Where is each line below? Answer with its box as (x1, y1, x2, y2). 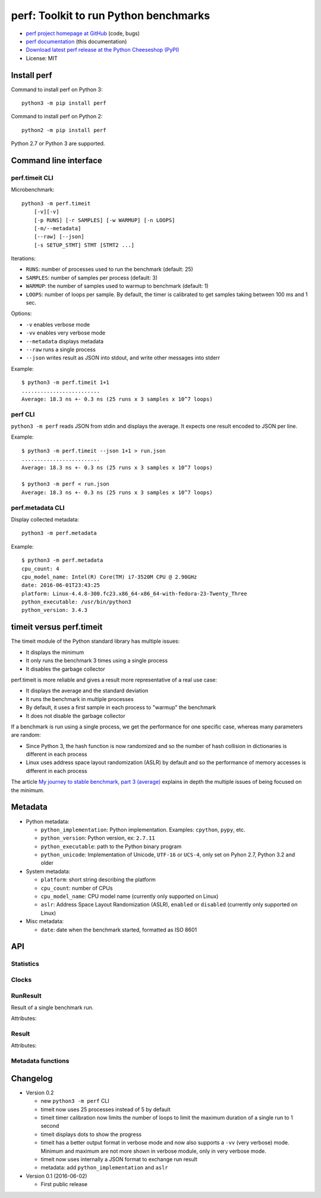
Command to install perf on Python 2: (11, 113, 103, 120)
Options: (11, 310, 32, 317)
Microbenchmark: (11, 186, 55, 193)
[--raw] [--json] (33, 233, 84, 240)
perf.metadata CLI (11, 503, 65, 512)
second (40, 1122, 59, 1130)
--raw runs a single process (26, 346, 96, 353)
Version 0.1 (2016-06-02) (26, 1172, 87, 1180)
